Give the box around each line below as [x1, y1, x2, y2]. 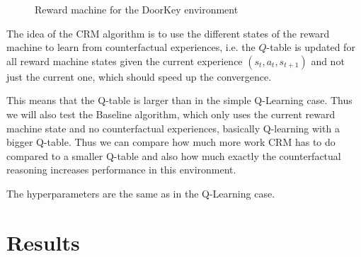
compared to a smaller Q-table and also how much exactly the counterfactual [6, 148, 341, 163]
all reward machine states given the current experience [6, 53, 243, 68]
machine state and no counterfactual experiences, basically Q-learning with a [6, 120, 340, 135]
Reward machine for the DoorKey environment [35, 2, 239, 16]
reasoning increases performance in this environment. [6, 162, 236, 177]
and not [311, 53, 345, 68]
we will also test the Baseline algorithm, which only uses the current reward [6, 106, 336, 121]
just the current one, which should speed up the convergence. [6, 69, 272, 84]
